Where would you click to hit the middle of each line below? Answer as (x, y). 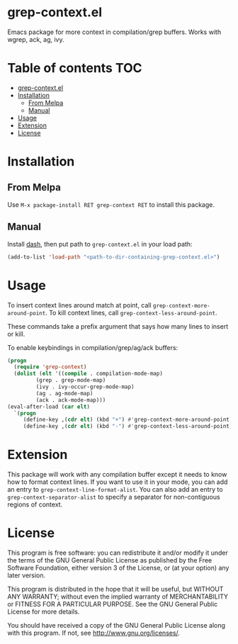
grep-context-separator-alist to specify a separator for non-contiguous (114, 497)
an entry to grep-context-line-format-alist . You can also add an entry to (115, 490)
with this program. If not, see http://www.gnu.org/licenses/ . (94, 633)
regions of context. (35, 504)
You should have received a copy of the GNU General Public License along (116, 625)
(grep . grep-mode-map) (71, 380)
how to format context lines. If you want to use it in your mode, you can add (118, 482)
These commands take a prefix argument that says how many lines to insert (118, 326)
